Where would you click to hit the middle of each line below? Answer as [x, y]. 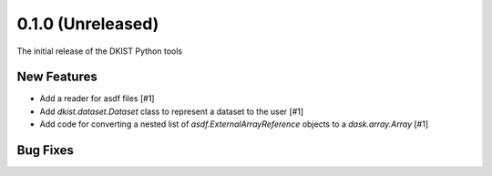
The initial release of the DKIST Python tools [99, 51]
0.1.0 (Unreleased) [88, 24]
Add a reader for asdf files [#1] [97, 98]
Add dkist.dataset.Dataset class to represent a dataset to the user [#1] [172, 111]
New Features [57, 77]
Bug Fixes [46, 150]
